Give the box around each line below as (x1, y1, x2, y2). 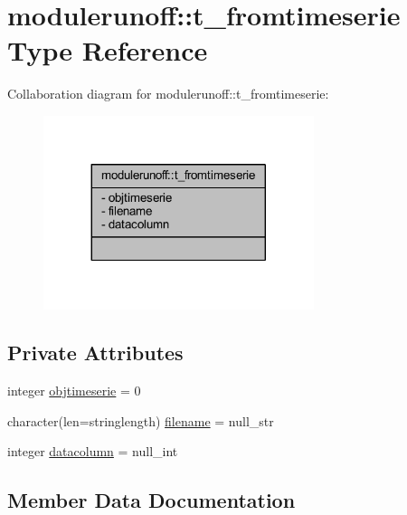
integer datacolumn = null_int (7, 442, 178, 461)
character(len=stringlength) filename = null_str (7, 411, 274, 430)
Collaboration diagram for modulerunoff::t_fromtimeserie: (7, 84, 329, 103)
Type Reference (7, 32, 208, 69)
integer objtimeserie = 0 (7, 381, 141, 400)
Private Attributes (7, 339, 184, 367)
